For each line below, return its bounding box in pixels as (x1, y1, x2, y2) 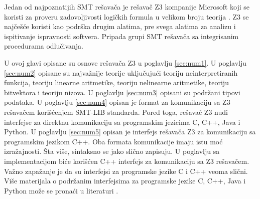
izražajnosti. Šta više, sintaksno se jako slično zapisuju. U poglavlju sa (4, 146, 220, 156)
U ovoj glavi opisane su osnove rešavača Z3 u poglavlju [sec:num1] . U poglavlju (4, 57, 247, 68)
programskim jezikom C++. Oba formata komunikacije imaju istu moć (4, 136, 223, 146)
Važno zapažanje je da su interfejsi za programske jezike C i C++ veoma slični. (4, 165, 248, 176)
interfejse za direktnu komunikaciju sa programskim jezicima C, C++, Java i (4, 116, 240, 127)
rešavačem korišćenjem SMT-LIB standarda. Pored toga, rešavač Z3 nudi (4, 106, 228, 117)
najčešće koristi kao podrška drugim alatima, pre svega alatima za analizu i (4, 21, 236, 32)
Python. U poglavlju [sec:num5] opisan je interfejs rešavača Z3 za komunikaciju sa (4, 126, 256, 137)
